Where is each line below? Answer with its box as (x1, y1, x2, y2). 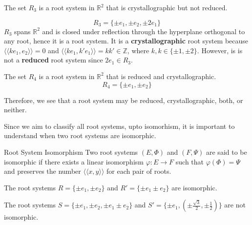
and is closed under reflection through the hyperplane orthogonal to (42, 26, 245, 36)
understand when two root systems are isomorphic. (4, 130, 156, 141)
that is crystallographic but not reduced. (106, 2, 228, 12)
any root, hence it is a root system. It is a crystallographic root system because (4, 36, 249, 46)
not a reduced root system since (4, 55, 103, 65)
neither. (4, 104, 27, 115)
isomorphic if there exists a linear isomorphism (4, 156, 144, 166)
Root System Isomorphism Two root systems (4, 146, 138, 157)
